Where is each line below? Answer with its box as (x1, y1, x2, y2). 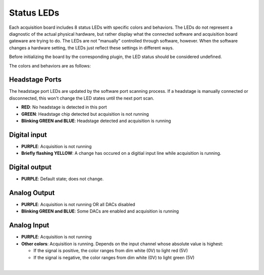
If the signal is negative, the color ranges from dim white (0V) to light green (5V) (33, 254, 195, 260)
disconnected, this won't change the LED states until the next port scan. (9, 95, 154, 101)
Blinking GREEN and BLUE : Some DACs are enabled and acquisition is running (21, 208, 179, 214)
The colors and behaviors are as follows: (9, 63, 91, 68)
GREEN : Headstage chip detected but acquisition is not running (21, 111, 149, 117)
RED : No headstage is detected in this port (21, 104, 107, 110)
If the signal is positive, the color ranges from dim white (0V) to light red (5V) (33, 248, 188, 254)
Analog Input (9, 221, 49, 230)
